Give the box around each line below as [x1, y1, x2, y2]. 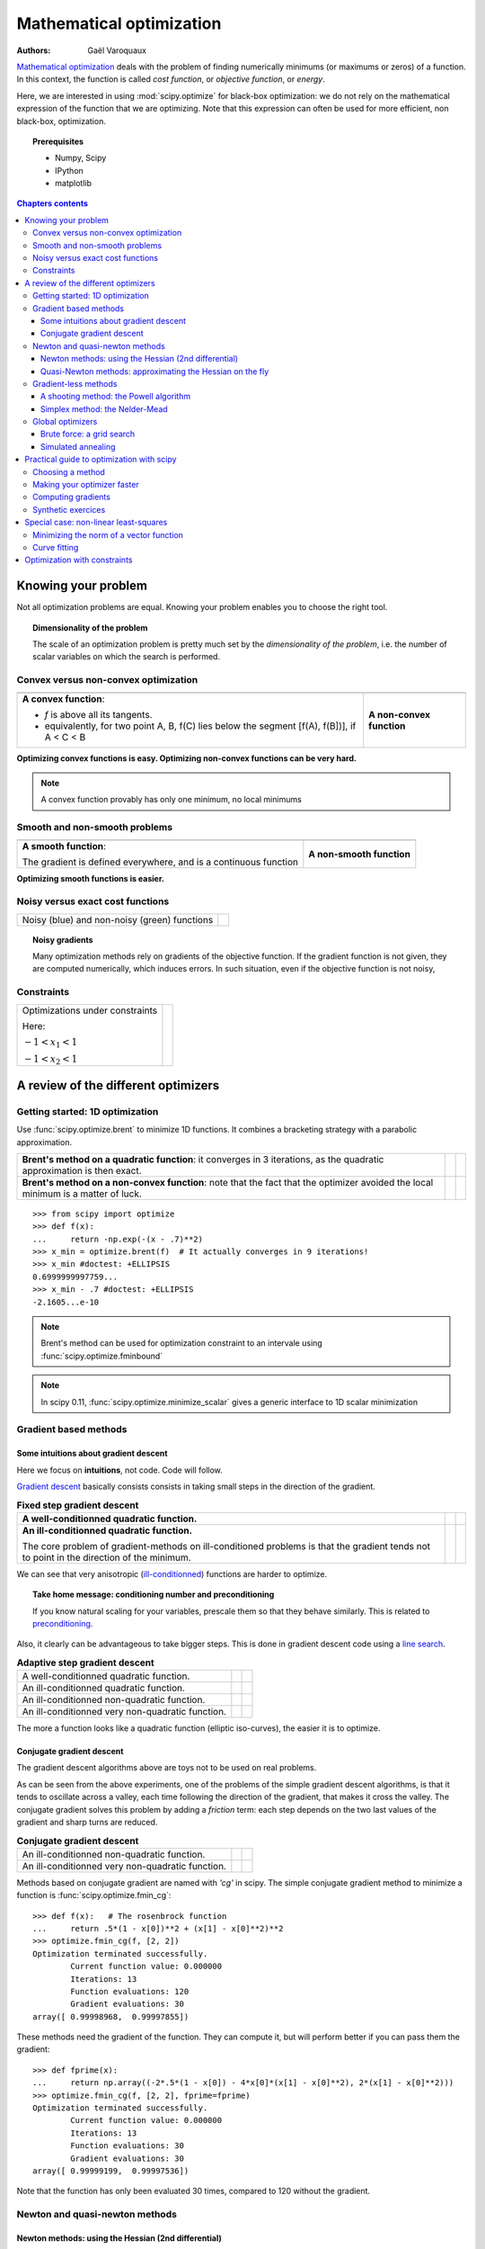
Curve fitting [32, 542, 79, 552]
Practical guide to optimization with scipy [24, 454, 177, 465]
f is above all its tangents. [44, 708, 153, 721]
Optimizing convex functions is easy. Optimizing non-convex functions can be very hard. [16, 752, 357, 764]
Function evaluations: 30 [70, 2141, 184, 2151]
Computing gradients [32, 491, 111, 503]
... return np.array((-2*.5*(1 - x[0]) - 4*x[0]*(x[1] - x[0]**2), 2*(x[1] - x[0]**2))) [32, 2078, 454, 2088]
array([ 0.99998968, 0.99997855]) [32, 2012, 190, 2021]
